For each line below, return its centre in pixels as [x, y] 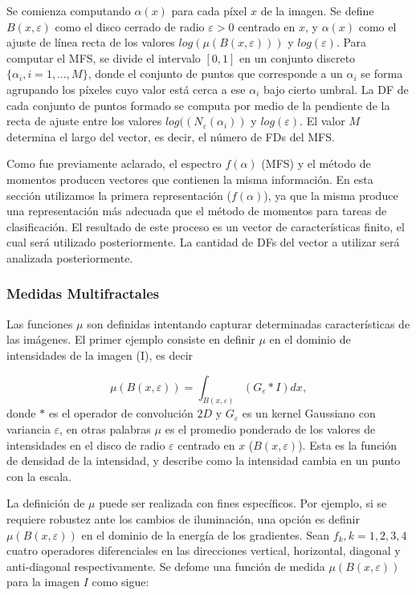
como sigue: [120, 582]
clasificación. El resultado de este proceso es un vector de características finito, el [206, 226]
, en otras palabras [105, 428]
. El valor [322, 121]
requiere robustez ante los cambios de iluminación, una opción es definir [183, 518]
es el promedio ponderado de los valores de [270, 428]
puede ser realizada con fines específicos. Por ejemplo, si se [243, 503]
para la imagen [43, 582]
